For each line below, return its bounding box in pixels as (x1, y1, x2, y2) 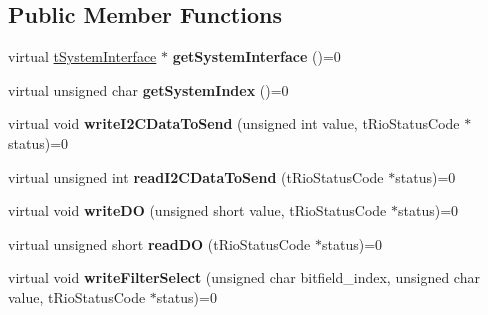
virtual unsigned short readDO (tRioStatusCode (8, 233, 311, 254)
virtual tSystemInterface (8, 46, 157, 67)
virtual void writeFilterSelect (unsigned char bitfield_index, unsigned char (8, 267, 480, 288)
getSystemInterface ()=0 (172, 46, 341, 67)
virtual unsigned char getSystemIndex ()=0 (8, 79, 289, 100)
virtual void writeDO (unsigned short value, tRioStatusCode (8, 200, 387, 221)
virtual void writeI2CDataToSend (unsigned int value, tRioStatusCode (8, 113, 460, 134)
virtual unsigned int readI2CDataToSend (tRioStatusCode (8, 166, 384, 187)
